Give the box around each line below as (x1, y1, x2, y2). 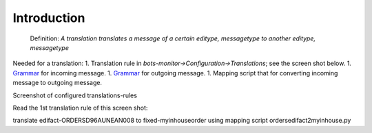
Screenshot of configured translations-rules (12, 91, 138, 99)
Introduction (12, 10, 85, 25)
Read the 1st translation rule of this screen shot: (12, 104, 148, 112)
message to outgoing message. (12, 79, 103, 87)
